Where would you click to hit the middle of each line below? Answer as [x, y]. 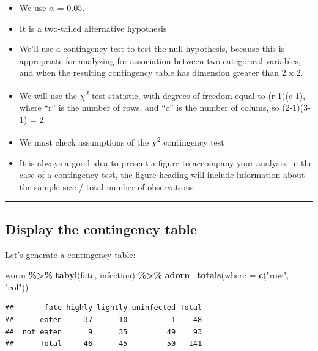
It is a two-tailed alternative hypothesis [93, 28]
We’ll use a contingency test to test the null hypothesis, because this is [152, 49]
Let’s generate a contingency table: [70, 254]
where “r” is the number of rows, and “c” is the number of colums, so [149, 107]
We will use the [48, 95]
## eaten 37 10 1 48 [104, 320]
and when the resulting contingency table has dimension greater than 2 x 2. [161, 72]
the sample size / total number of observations [106, 186]
